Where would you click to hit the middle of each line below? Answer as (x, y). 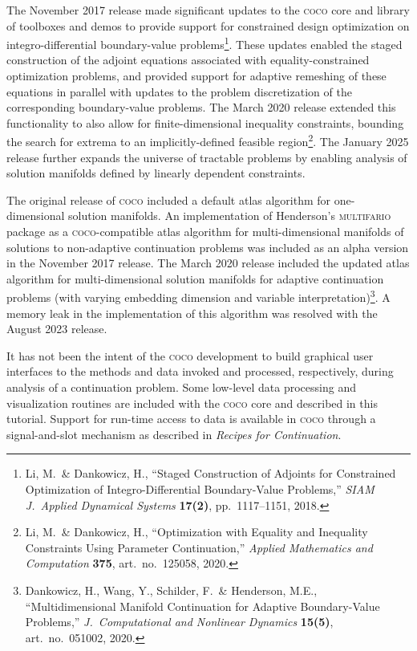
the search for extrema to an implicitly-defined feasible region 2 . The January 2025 (208, 140)
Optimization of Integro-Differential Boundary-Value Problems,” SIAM (200, 489)
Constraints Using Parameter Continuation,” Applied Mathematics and (199, 547)
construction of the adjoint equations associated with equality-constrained (188, 60)
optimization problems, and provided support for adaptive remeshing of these (196, 76)
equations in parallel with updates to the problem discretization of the (179, 91)
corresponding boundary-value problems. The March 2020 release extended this (201, 107)
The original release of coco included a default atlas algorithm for (169, 199)
